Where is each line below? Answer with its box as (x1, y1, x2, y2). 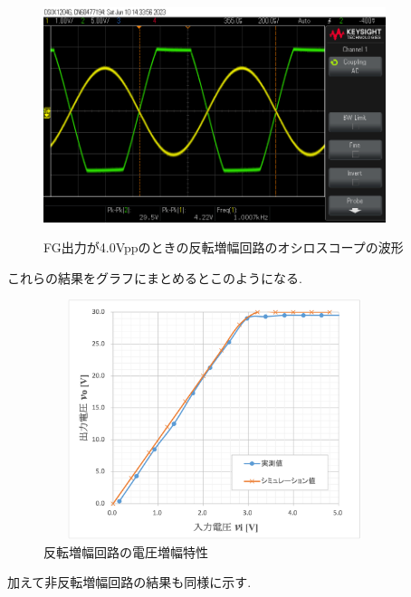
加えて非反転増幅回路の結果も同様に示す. (7, 573, 252, 592)
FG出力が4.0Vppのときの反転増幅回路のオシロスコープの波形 (43, 238, 404, 257)
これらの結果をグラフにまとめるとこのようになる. (7, 268, 302, 287)
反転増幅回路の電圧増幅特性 (43, 542, 208, 561)
